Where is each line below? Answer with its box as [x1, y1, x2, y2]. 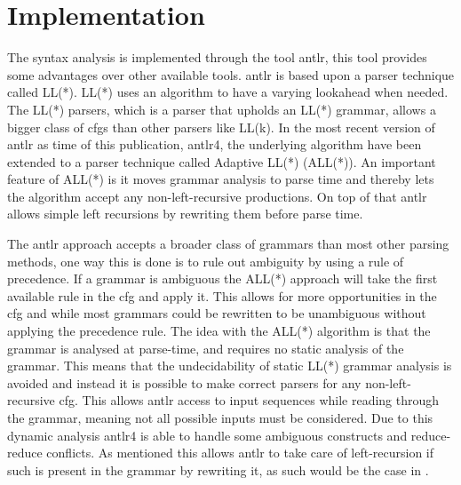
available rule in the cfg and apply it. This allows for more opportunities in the [7, 286, 437, 305]
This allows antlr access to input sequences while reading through [82, 391, 440, 409]
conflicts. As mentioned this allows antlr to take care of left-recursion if [46, 443, 434, 462]
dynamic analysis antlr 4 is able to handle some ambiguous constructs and [7, 425, 408, 444]
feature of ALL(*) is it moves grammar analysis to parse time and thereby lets [7, 170, 434, 188]
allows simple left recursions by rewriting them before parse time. [7, 204, 363, 223]
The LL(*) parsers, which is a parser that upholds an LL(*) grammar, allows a [7, 99, 436, 118]
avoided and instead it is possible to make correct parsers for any [7, 373, 362, 392]
